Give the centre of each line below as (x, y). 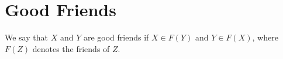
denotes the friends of (71, 48)
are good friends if (116, 37)
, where (265, 37)
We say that (26, 37)
